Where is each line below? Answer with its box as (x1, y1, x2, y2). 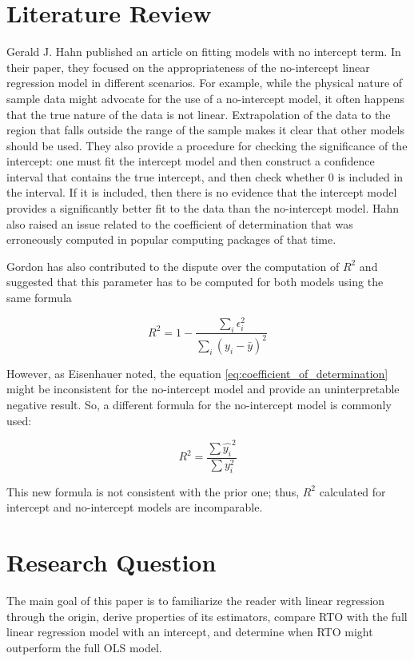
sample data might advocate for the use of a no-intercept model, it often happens (6, 90, 405, 106)
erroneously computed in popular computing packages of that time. (6, 231, 336, 248)
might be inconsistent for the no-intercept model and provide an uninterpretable (6, 380, 400, 397)
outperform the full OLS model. (6, 639, 162, 655)
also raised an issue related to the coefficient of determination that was (6, 215, 353, 232)
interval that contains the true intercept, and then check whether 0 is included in (6, 168, 404, 185)
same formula (6, 289, 72, 306)
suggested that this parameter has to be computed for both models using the (6, 273, 384, 290)
